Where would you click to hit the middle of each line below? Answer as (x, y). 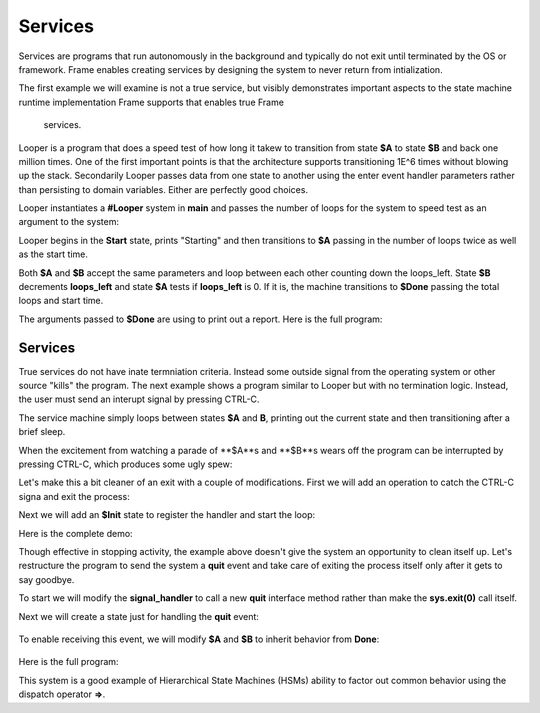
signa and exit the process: (74, 496)
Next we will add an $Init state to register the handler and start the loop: (166, 515)
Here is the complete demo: (76, 533)
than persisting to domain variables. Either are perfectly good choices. (163, 189)
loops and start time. (61, 301)
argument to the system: (69, 222)
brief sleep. (42, 432)
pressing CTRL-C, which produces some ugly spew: (125, 464)
